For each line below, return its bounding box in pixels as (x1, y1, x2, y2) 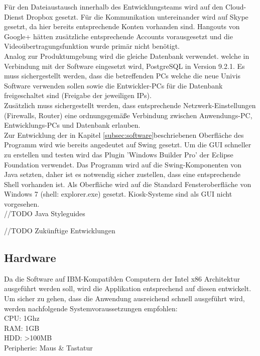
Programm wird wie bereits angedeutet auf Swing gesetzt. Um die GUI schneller (4, 139, 251, 150)
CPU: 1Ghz (4, 313, 40, 323)
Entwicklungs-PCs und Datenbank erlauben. (4, 120, 141, 130)
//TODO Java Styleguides (4, 208, 85, 219)
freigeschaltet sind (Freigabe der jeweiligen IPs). (4, 90, 152, 101)
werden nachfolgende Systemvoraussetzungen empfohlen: (4, 303, 178, 313)
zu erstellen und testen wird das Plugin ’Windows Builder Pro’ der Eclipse (4, 149, 233, 159)
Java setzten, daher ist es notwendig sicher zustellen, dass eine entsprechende (4, 169, 241, 180)
